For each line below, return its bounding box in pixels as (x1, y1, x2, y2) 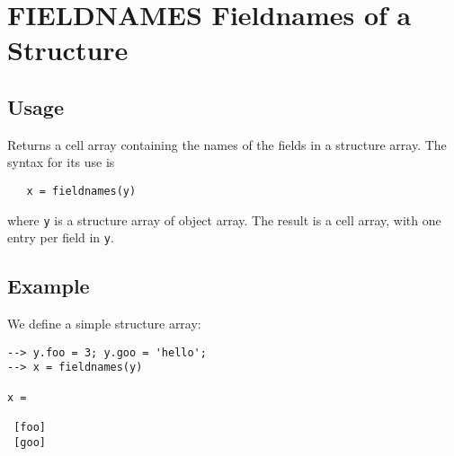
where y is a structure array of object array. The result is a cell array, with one (7, 210, 441, 229)
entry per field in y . (7, 228, 114, 247)
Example (7, 272, 90, 300)
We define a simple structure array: (7, 314, 201, 333)
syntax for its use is (7, 153, 115, 171)
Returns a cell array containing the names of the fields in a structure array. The (7, 135, 447, 153)
